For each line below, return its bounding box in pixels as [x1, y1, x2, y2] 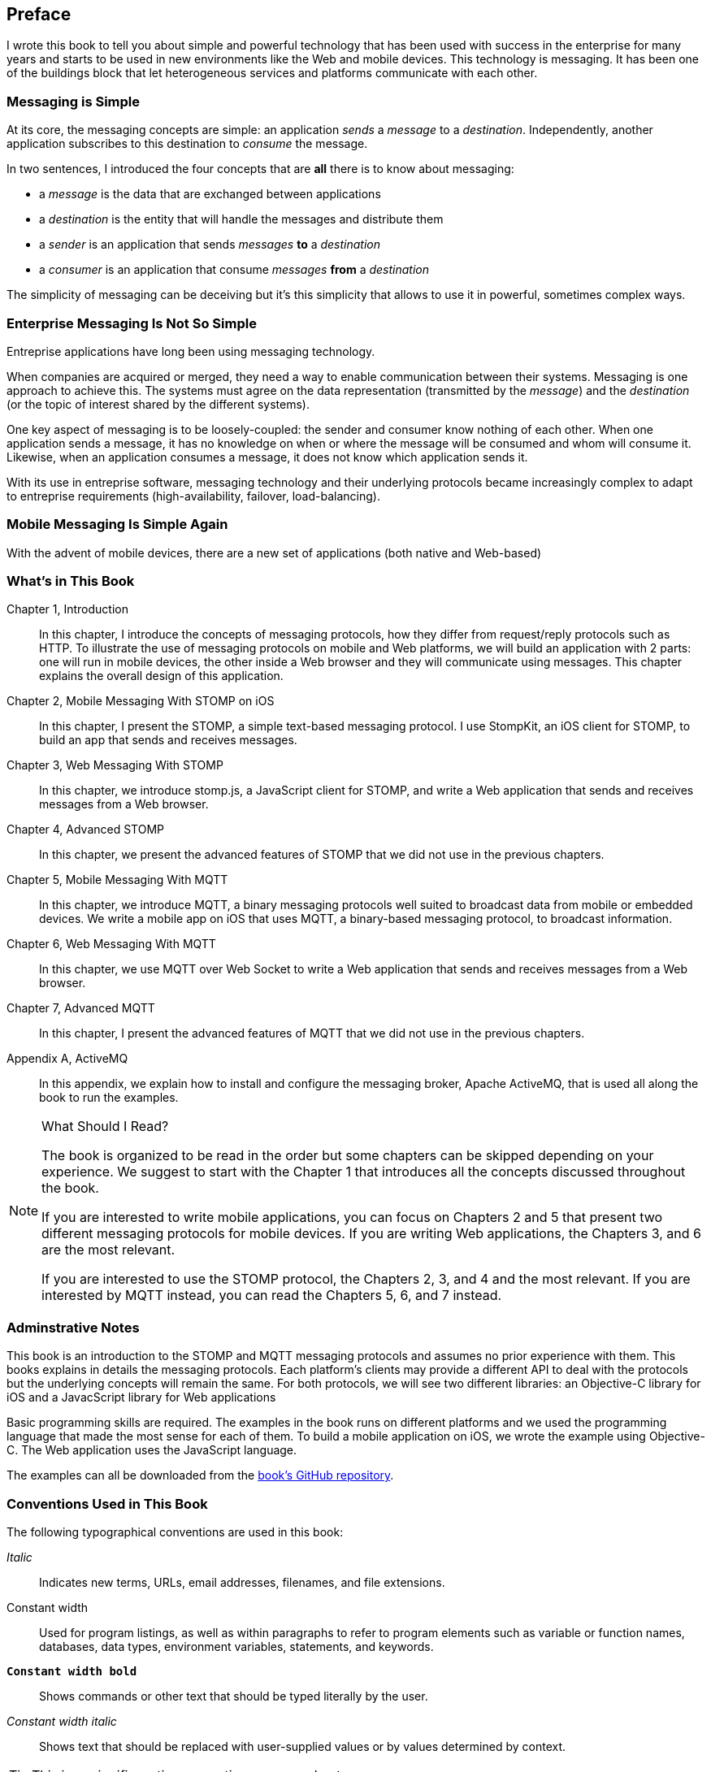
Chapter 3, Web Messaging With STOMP [7, 758, 223, 773]
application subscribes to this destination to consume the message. [7, 136, 368, 151]
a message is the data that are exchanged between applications [39, 187, 381, 201]
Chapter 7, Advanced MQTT [7, 1001, 155, 1016]
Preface [7, 4, 72, 24]
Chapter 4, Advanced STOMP [7, 822, 165, 837]
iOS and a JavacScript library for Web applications [7, 1390, 276, 1405]
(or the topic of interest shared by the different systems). [7, 396, 310, 411]
